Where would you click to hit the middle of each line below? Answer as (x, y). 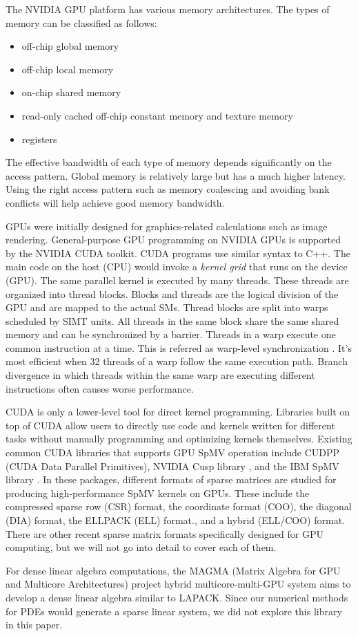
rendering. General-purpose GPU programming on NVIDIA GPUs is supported (173, 240)
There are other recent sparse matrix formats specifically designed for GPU (165, 533)
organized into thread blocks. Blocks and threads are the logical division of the (172, 293)
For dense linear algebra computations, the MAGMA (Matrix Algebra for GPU (173, 570)
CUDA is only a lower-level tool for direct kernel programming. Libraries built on (178, 412)
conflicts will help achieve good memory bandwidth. (115, 202)
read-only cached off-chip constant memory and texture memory (157, 115)
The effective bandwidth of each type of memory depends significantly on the (169, 162)
